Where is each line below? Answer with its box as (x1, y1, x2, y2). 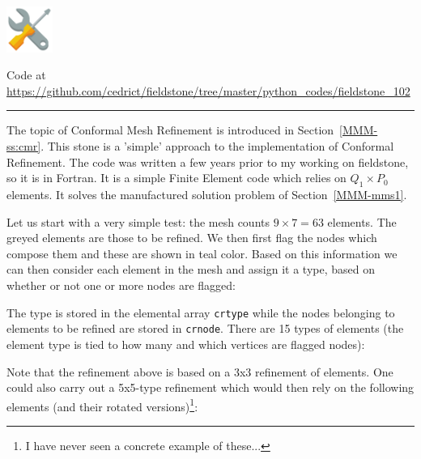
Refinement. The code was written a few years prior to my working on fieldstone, (6, 153, 409, 170)
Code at (6, 66, 46, 83)
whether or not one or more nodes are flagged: (6, 277, 236, 294)
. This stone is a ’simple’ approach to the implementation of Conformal (40, 138, 394, 155)
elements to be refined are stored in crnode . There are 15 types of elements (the (6, 320, 404, 337)
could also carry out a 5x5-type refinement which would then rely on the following (6, 379, 415, 396)
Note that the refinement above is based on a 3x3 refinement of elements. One (6, 363, 393, 380)
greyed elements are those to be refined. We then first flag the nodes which (6, 229, 377, 246)
